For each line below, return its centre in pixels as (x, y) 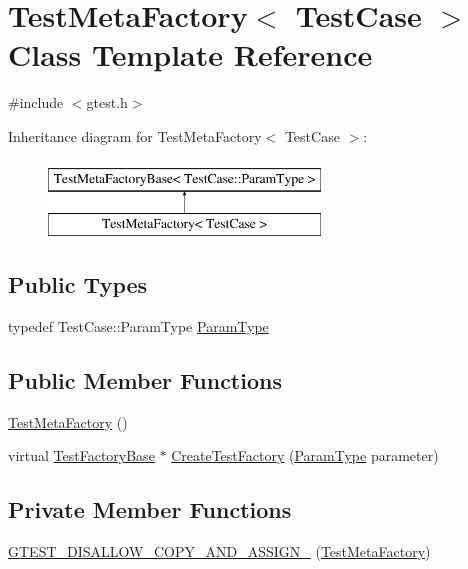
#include (36, 102)
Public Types (78, 284)
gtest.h (107, 102)
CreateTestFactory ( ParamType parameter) (305, 455)
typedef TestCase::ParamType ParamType (138, 325)
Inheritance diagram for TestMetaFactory (135, 135)
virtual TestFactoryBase (81, 455)
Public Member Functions (145, 379)
